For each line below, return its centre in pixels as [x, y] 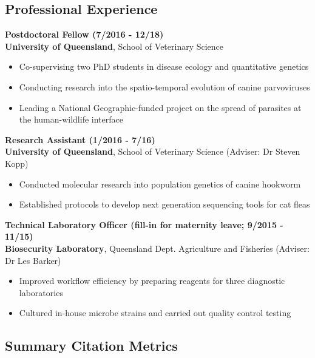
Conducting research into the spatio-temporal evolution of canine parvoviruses [164, 86]
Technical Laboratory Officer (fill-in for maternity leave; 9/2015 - [144, 224]
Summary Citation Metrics [91, 346]
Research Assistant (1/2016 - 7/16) [80, 139]
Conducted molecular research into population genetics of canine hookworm [160, 184]
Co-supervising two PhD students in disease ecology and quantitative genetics [164, 66]
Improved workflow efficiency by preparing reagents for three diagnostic [152, 281]
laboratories [41, 292]
